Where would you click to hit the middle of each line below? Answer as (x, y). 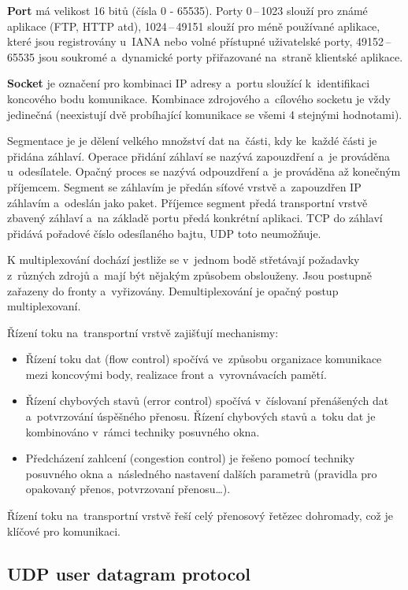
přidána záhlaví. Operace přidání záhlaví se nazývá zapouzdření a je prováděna (199, 156)
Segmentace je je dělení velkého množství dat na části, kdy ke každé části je (192, 141)
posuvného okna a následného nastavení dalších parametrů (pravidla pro (201, 473)
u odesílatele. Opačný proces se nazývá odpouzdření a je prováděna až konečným (204, 171)
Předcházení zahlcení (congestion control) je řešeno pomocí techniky (190, 458)
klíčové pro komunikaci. (64, 531)
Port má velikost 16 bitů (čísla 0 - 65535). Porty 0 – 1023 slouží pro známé (187, 10)
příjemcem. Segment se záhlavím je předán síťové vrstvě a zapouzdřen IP (184, 186)
